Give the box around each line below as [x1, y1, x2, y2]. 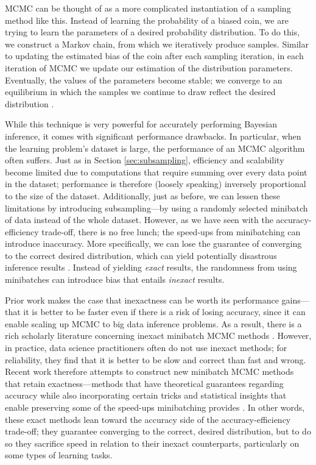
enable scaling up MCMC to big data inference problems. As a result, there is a [5, 317, 302, 330]
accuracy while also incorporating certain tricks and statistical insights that [5, 389, 287, 402]
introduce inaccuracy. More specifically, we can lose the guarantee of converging [5, 237, 302, 250]
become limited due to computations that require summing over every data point [5, 165, 307, 178]
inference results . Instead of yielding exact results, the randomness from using [5, 261, 297, 274]
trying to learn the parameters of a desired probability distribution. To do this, [5, 26, 300, 38]
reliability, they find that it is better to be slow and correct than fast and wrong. [5, 353, 306, 366]
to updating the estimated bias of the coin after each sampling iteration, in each [5, 49, 304, 62]
